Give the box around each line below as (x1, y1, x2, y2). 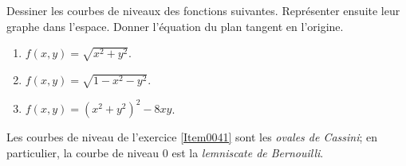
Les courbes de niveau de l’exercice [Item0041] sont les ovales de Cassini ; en (6, 129, 378, 145)
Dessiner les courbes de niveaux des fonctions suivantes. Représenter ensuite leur (6, 2, 400, 18)
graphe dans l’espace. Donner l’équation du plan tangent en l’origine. (6, 17, 344, 34)
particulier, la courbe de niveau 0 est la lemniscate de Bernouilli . (6, 144, 324, 160)
